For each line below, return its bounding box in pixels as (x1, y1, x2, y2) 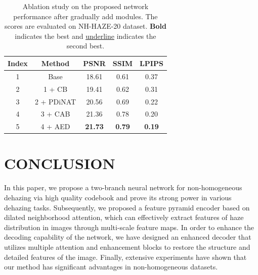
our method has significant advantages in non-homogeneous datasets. (4, 261, 218, 272)
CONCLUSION (4, 153, 115, 174)
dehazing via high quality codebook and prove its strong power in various (4, 192, 232, 202)
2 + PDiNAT (34, 96, 76, 106)
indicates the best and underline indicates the (15, 30, 156, 41)
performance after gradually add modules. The (13, 11, 158, 21)
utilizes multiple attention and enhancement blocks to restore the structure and (4, 241, 250, 252)
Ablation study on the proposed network (22, 1, 149, 11)
